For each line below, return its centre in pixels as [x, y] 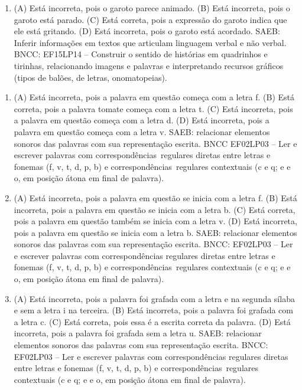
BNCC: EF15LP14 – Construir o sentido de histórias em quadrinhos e [141, 54]
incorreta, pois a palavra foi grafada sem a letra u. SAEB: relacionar [138, 333]
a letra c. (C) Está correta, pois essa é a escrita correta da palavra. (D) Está [152, 321]
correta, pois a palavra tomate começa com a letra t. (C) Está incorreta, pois [153, 108]
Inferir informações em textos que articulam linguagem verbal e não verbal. [150, 42]
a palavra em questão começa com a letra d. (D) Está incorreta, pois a [142, 120]
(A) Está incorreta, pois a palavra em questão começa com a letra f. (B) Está [154, 97]
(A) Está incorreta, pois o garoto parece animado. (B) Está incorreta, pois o [152, 8]
